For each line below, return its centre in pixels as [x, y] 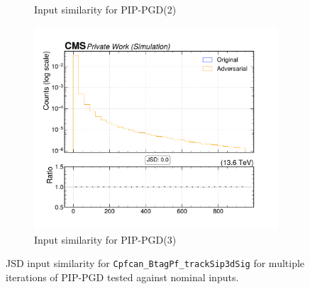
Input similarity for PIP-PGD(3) [105, 239]
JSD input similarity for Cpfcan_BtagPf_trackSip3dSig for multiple [155, 263]
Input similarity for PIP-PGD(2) [105, 9]
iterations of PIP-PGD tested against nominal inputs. [122, 277]
